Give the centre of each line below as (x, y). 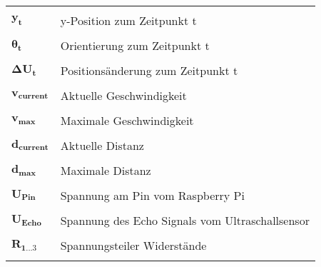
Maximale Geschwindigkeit (127, 120)
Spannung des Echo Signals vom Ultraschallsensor (185, 220)
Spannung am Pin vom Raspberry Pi (152, 195)
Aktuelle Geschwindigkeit (123, 95)
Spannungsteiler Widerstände (133, 245)
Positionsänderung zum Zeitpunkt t (149, 70)
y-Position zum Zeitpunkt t (128, 20)
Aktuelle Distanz (102, 145)
